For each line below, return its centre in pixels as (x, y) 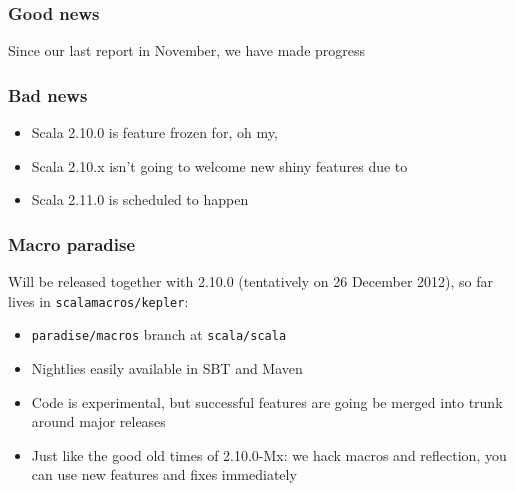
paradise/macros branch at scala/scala (159, 334)
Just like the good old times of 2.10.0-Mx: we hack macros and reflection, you (269, 454)
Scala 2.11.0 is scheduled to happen (140, 199)
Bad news (48, 94)
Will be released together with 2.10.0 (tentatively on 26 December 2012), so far (251, 281)
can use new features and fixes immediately (164, 474)
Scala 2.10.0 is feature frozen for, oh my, (154, 132)
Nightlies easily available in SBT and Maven (167, 367)
